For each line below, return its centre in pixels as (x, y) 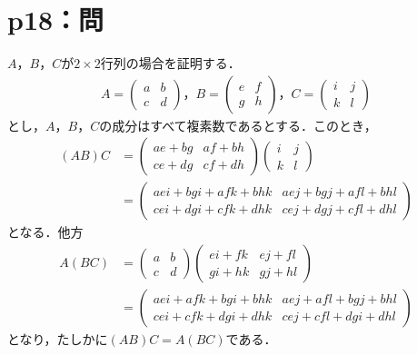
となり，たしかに (58, 339)
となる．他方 (45, 232)
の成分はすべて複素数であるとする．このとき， (238, 125)
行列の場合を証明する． (170, 63)
